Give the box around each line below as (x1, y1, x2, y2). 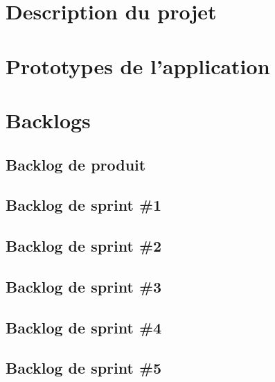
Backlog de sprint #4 (6, 316, 162, 338)
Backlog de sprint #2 (6, 235, 162, 257)
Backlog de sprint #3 (6, 275, 162, 297)
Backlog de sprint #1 (6, 194, 162, 216)
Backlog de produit (6, 153, 146, 175)
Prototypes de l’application (6, 51, 270, 80)
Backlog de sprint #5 (6, 357, 162, 379)
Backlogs (6, 105, 91, 134)
